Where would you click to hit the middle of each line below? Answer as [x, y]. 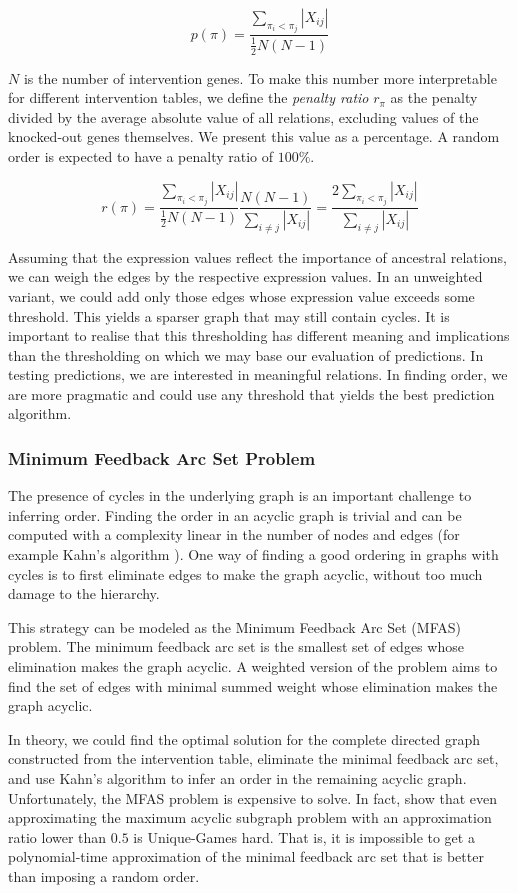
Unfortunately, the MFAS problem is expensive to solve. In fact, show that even [253, 797]
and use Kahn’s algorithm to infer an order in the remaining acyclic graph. [237, 778]
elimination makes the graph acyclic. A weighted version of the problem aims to [253, 666]
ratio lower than [57, 836]
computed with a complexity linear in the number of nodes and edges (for [234, 534]
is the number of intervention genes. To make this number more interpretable [260, 77]
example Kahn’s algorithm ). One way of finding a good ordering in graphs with [253, 554]
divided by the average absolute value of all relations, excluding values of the [243, 116]
